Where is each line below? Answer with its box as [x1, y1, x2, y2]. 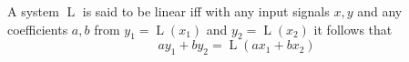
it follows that [313, 19, 393, 38]
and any [357, 2, 403, 20]
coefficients [7, 19, 68, 38]
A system [7, 2, 59, 20]
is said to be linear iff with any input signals [82, 2, 330, 20]
